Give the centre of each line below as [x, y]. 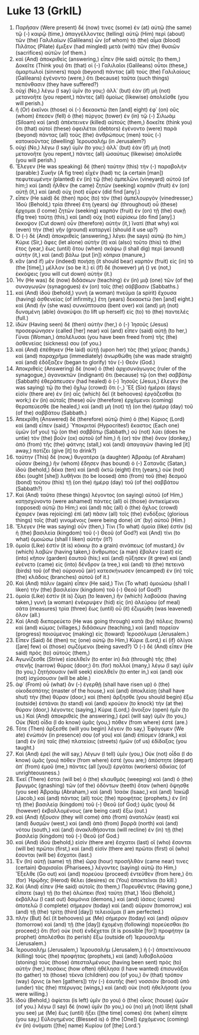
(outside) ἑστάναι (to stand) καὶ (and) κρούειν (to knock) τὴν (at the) [99, 703]
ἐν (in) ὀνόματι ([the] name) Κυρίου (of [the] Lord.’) [78, 1025]
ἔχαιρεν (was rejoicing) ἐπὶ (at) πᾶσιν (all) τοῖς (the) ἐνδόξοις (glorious [102, 514]
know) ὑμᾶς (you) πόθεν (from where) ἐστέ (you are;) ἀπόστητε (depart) [104, 760]
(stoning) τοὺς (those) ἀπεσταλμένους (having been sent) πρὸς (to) [98, 962]
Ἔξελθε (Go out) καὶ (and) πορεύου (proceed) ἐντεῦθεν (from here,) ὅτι [104, 874]
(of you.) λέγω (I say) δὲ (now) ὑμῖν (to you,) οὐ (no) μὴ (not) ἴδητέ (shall [104, 1006]
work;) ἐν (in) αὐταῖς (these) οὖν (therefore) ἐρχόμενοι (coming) [94, 400]
